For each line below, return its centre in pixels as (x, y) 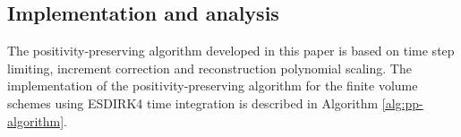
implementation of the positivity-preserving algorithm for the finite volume (213, 86)
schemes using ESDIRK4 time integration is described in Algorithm (193, 103)
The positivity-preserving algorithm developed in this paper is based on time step (231, 51)
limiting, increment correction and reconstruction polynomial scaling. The (209, 68)
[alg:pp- (402, 103)
